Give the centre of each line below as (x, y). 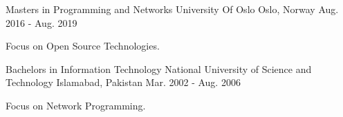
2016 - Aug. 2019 (41, 22)
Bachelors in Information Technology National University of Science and (159, 68)
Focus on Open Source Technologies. (83, 46)
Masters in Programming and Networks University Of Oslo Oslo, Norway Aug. (172, 9)
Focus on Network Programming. (76, 105)
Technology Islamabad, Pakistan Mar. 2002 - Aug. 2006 (123, 82)
